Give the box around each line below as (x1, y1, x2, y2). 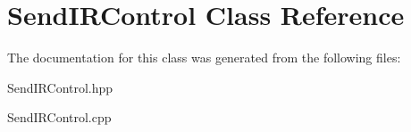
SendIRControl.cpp (7, 108, 112, 127)
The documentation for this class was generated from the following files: (7, 48, 401, 67)
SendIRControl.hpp (7, 78, 113, 96)
